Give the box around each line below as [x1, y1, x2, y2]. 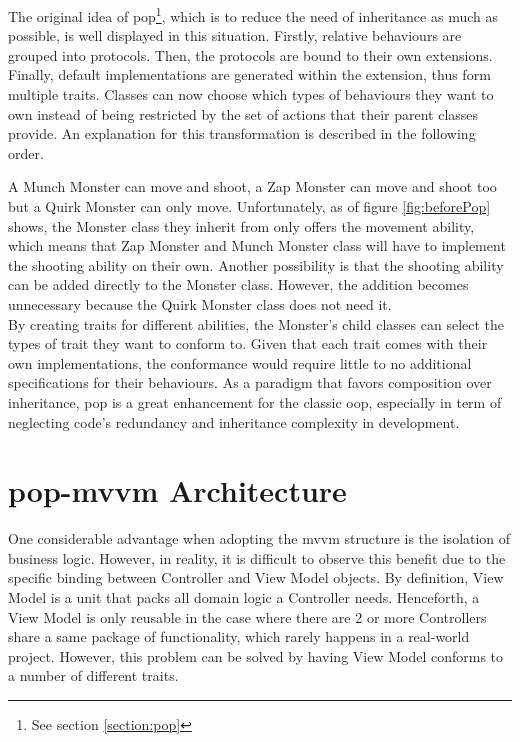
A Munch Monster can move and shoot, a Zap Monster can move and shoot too [8, 176, 497, 197]
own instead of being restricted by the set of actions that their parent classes [8, 103, 479, 124]
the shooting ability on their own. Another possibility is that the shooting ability [8, 254, 504, 275]
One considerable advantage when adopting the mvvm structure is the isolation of [8, 528, 511, 549]
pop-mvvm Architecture [8, 470, 347, 511]
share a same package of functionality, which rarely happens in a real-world [8, 626, 470, 647]
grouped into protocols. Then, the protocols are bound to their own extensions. [8, 44, 493, 65]
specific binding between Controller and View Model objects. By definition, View [8, 567, 504, 588]
